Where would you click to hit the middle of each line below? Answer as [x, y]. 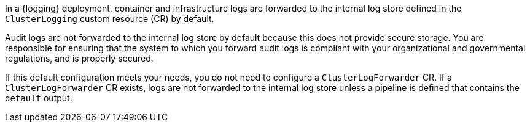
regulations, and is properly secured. [79, 58]
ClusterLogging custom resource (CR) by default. [110, 19]
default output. [39, 98]
